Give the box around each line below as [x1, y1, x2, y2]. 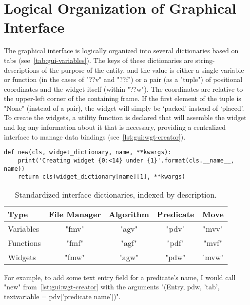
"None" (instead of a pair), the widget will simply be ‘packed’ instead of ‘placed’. [4, 102, 244, 113]
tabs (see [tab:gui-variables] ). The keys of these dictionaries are [4, 55, 193, 65]
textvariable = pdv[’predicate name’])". [4, 291, 121, 302]
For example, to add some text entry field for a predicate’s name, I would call [4, 272, 236, 282]
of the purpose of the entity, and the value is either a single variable [41, 64, 244, 75]
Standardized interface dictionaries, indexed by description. [15, 188, 217, 200]
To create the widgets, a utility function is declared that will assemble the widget [4, 112, 247, 122]
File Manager [48, 208, 101, 220]
